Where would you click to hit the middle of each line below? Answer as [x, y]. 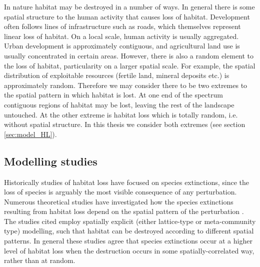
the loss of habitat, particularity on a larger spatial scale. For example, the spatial [130, 65]
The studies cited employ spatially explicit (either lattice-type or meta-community [130, 221]
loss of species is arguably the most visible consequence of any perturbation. [120, 192]
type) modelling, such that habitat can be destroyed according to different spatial [129, 231]
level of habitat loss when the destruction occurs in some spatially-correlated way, [129, 250]
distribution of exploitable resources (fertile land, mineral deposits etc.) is [117, 75]
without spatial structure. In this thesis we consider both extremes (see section [125, 124]
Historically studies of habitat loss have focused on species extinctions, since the [126, 182]
